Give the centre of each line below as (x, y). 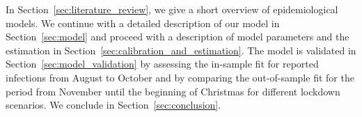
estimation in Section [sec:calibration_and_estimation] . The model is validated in (181, 50)
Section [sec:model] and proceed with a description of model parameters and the (178, 37)
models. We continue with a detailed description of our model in (143, 23)
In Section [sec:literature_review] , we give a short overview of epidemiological (172, 9)
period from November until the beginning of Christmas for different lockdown (173, 91)
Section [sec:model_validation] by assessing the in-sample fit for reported (162, 64)
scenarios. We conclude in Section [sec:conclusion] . (113, 105)
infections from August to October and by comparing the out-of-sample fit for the (180, 77)
